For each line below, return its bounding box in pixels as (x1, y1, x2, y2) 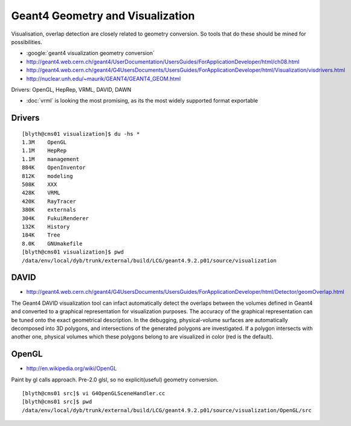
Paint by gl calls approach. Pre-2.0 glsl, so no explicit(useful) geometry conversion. (11, 376, 219, 383)
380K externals (22, 206, 77, 214)
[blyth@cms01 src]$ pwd (22, 398, 92, 405)
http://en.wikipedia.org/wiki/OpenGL (26, 365, 117, 372)
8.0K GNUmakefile (22, 240, 83, 247)
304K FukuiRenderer (22, 215, 89, 221)
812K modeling (22, 173, 73, 179)
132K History (22, 223, 70, 230)
